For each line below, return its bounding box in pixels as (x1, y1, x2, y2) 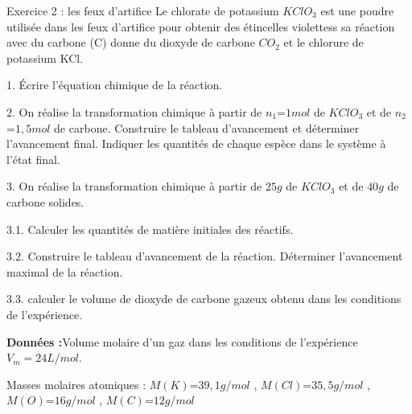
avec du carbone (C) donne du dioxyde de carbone (6, 34, 255, 51)
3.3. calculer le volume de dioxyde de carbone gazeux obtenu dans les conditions (6, 290, 402, 307)
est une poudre (320, 2, 394, 18)
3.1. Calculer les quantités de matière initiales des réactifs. (6, 220, 294, 237)
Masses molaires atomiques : (6, 375, 146, 392)
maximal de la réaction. (6, 263, 123, 280)
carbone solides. (6, 193, 84, 210)
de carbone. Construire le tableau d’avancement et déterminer (54, 119, 360, 136)
